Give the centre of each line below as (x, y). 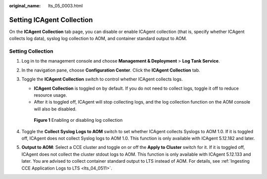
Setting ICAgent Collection (51, 20)
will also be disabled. (55, 109)
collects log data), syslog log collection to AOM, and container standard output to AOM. (98, 38)
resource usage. (50, 95)
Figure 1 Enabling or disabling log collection (78, 120)
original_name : (25, 6)
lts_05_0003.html (66, 6)
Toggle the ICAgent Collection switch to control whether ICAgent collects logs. (102, 79)
